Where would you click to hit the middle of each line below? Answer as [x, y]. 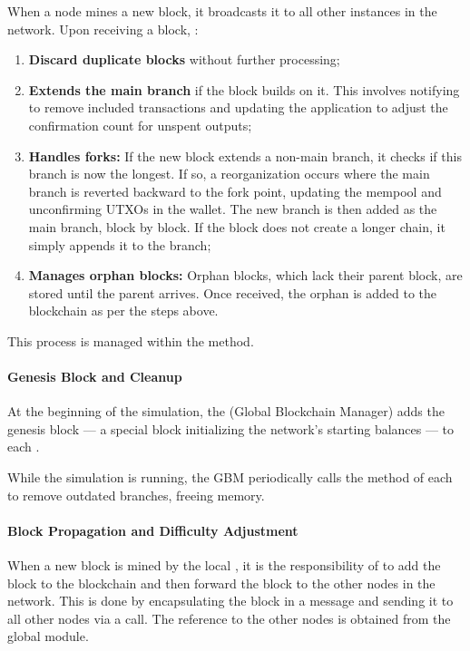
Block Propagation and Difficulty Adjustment [153, 530]
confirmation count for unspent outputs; [140, 125]
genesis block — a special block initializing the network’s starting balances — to [231, 428]
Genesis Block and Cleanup [95, 377]
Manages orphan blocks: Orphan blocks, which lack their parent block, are [245, 275]
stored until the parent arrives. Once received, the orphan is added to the [233, 292]
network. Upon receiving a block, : [103, 29]
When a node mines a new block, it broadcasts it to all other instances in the [222, 11]
